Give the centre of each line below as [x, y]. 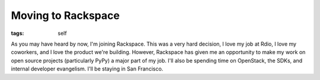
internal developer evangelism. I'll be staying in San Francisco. [87, 69]
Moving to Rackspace [65, 15]
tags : [17, 33]
